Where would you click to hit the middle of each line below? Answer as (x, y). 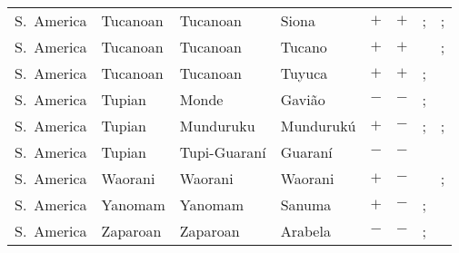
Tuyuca (304, 73)
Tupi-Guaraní (223, 152)
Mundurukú (318, 126)
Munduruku (217, 126)
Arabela (305, 231)
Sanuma (306, 204)
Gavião (303, 99)
